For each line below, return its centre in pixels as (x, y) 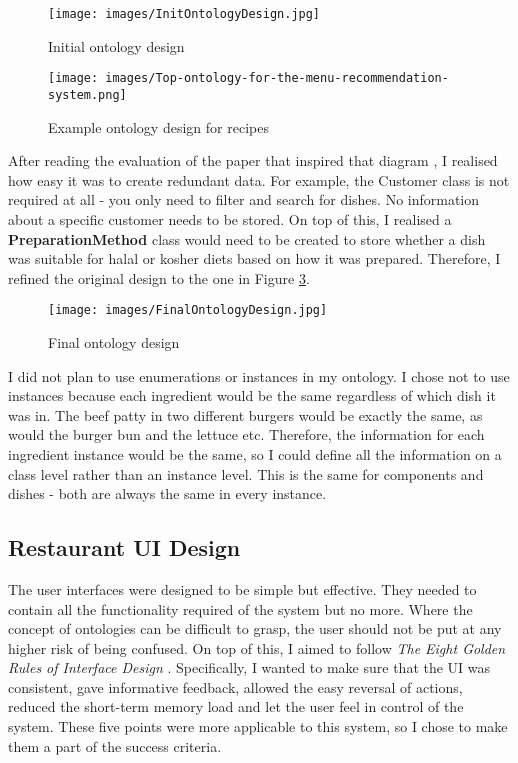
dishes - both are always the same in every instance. (167, 493)
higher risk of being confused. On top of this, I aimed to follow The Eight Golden (257, 647)
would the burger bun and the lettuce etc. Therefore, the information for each (246, 434)
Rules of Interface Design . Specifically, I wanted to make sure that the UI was (249, 667)
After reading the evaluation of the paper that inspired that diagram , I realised (253, 160)
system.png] (87, 94)
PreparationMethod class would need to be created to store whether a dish (247, 238)
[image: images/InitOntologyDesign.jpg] (184, 14)
